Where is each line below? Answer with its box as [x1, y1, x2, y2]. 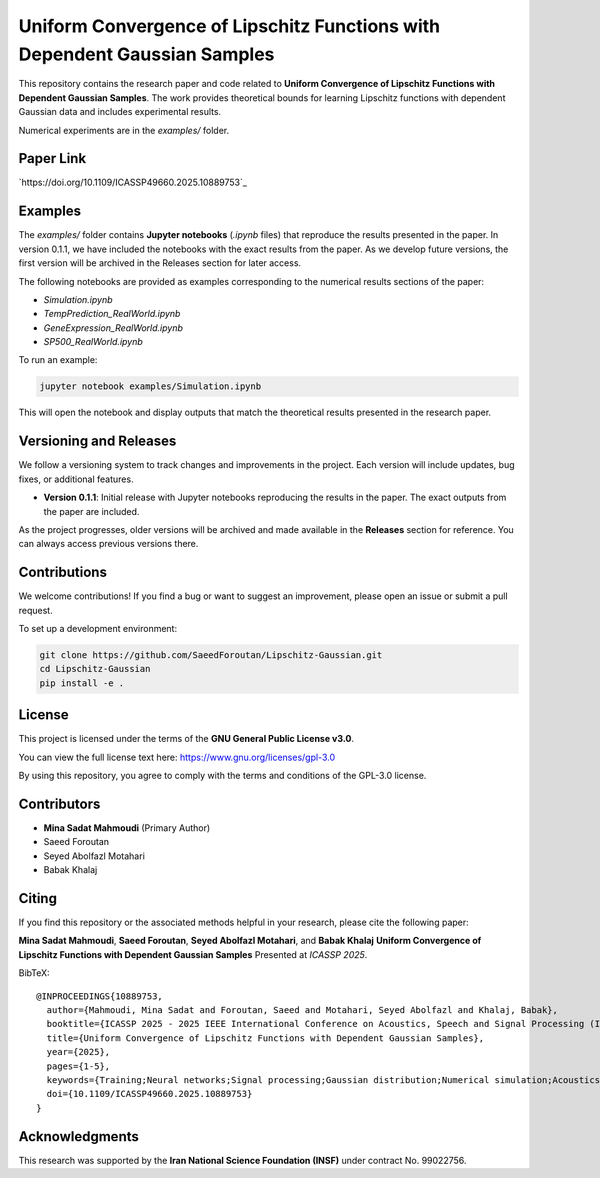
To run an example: [18, 354, 98, 366]
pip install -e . [39, 677, 125, 689]
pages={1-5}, [46, 1060, 111, 1072]
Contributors [18, 795, 101, 812]
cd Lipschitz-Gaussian [39, 663, 151, 675]
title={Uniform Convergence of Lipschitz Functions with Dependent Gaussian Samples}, [46, 1032, 485, 1044]
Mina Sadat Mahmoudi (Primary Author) [43, 821, 211, 834]
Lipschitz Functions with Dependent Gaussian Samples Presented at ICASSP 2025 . [18, 948, 368, 960]
